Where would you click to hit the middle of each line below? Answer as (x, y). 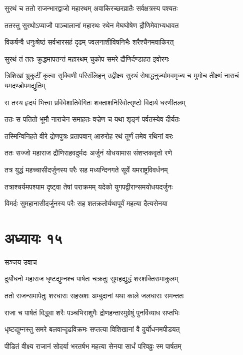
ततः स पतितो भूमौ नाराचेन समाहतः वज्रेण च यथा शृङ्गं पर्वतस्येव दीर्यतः (92, 119)
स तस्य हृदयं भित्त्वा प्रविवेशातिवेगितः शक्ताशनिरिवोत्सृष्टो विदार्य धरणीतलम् (95, 102)
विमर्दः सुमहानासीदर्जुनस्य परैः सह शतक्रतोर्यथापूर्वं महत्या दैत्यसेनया (86, 203)
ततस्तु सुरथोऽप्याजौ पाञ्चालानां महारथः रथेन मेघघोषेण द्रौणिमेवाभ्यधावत (92, 25)
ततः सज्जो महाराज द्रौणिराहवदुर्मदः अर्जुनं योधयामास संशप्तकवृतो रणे (88, 153)
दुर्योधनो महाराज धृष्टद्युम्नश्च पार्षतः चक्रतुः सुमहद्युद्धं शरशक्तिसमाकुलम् (91, 279)
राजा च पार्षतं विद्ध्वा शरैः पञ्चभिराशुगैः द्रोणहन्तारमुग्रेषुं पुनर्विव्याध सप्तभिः (92, 312)
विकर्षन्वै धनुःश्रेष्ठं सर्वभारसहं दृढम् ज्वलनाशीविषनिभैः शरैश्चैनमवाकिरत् (89, 42)
